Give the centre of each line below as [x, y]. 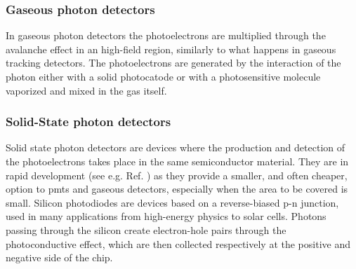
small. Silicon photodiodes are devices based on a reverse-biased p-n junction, [172, 202]
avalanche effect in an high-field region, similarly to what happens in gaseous [171, 49]
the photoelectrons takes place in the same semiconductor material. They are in [177, 161]
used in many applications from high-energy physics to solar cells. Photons [166, 216]
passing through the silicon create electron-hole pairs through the [146, 229]
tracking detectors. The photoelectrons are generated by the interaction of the [173, 63]
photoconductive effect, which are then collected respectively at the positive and [178, 243]
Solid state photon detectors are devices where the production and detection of [175, 147]
